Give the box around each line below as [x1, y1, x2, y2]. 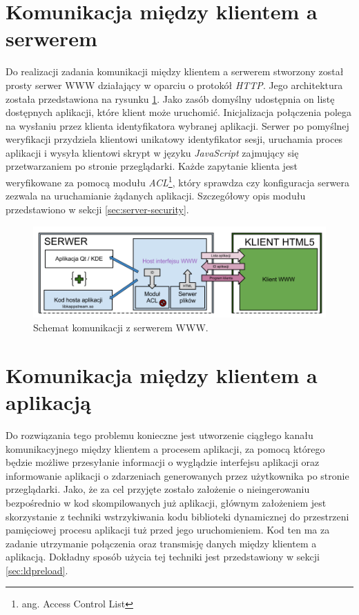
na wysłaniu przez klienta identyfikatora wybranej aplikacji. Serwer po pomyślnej [6, 118, 349, 133]
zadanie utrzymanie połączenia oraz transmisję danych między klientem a [6, 536, 317, 550]
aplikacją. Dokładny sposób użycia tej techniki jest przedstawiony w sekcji [6, 549, 320, 564]
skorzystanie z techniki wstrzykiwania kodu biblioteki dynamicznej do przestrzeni [6, 509, 349, 523]
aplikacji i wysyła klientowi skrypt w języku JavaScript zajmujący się [6, 145, 299, 159]
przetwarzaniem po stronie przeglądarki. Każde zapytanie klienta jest [6, 159, 298, 173]
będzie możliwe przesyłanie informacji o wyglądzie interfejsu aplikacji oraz [6, 455, 320, 469]
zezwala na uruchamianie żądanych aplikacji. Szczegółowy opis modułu [6, 188, 306, 203]
